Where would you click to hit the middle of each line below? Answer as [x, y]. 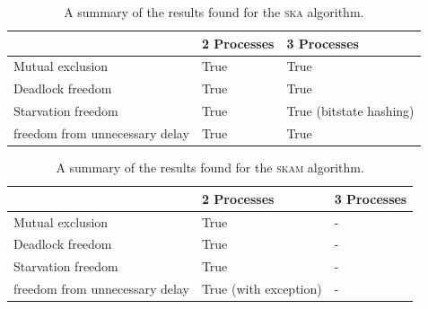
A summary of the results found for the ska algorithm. [214, 12]
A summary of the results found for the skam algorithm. [210, 168]
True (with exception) [262, 289]
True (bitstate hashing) [350, 111]
